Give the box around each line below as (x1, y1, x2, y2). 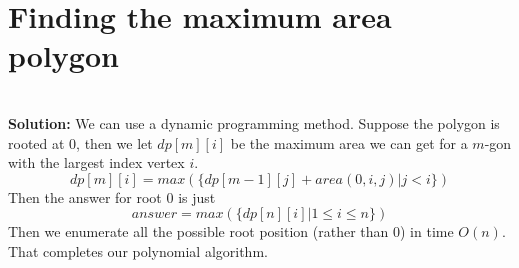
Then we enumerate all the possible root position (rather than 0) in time (8, 221, 454, 242)
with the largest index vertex (8, 152, 185, 173)
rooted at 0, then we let (8, 132, 153, 153)
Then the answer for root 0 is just (8, 186, 216, 207)
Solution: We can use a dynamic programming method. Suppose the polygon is (8, 112, 500, 133)
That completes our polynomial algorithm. (8, 240, 268, 261)
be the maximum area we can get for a (230, 132, 468, 153)
